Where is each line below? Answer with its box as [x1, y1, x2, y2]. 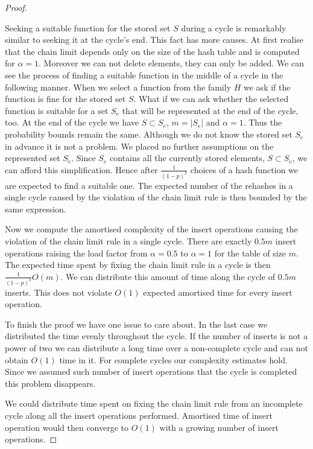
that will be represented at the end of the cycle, [122, 104, 299, 116]
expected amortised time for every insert [143, 285, 292, 298]
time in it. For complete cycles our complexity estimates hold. [59, 353, 288, 366]
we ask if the [244, 80, 291, 93]
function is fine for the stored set [5, 92, 126, 105]
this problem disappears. [5, 377, 96, 389]
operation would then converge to [5, 421, 129, 433]
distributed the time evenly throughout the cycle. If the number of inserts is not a [5, 330, 308, 342]
